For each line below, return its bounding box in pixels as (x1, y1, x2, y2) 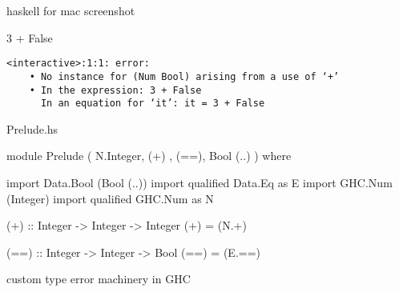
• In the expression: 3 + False (29, 84, 202, 96)
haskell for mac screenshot (6, 2, 135, 18)
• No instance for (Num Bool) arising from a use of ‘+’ (29, 70, 340, 82)
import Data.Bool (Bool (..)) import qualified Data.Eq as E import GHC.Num (6, 174, 393, 190)
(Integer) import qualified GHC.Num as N (6, 190, 214, 206)
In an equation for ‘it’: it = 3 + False (40, 98, 265, 110)
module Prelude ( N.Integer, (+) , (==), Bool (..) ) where (6, 147, 292, 164)
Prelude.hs (6, 120, 58, 137)
